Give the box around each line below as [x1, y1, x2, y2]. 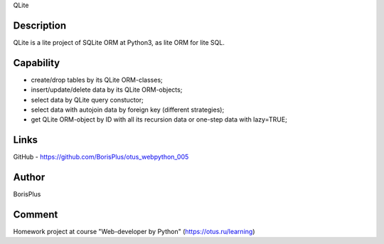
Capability [13, 57, 60, 69]
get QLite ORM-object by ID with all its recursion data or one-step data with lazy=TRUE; [31, 115, 287, 124]
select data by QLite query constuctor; [31, 95, 144, 104]
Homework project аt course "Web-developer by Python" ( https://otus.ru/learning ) [13, 228, 255, 236]
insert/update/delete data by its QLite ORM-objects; [31, 85, 183, 94]
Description [13, 19, 67, 31]
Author [13, 171, 46, 184]
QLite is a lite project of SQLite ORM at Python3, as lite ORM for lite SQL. [13, 38, 225, 46]
